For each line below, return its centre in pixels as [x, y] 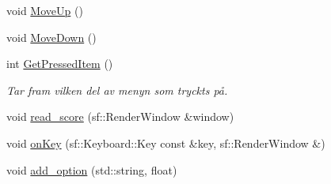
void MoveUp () [45, 10]
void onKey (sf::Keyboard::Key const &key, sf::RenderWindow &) [166, 143]
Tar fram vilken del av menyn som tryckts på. [117, 90]
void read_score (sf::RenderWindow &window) [120, 116]
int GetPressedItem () [60, 64]
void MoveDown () [51, 37]
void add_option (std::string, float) [92, 169]
